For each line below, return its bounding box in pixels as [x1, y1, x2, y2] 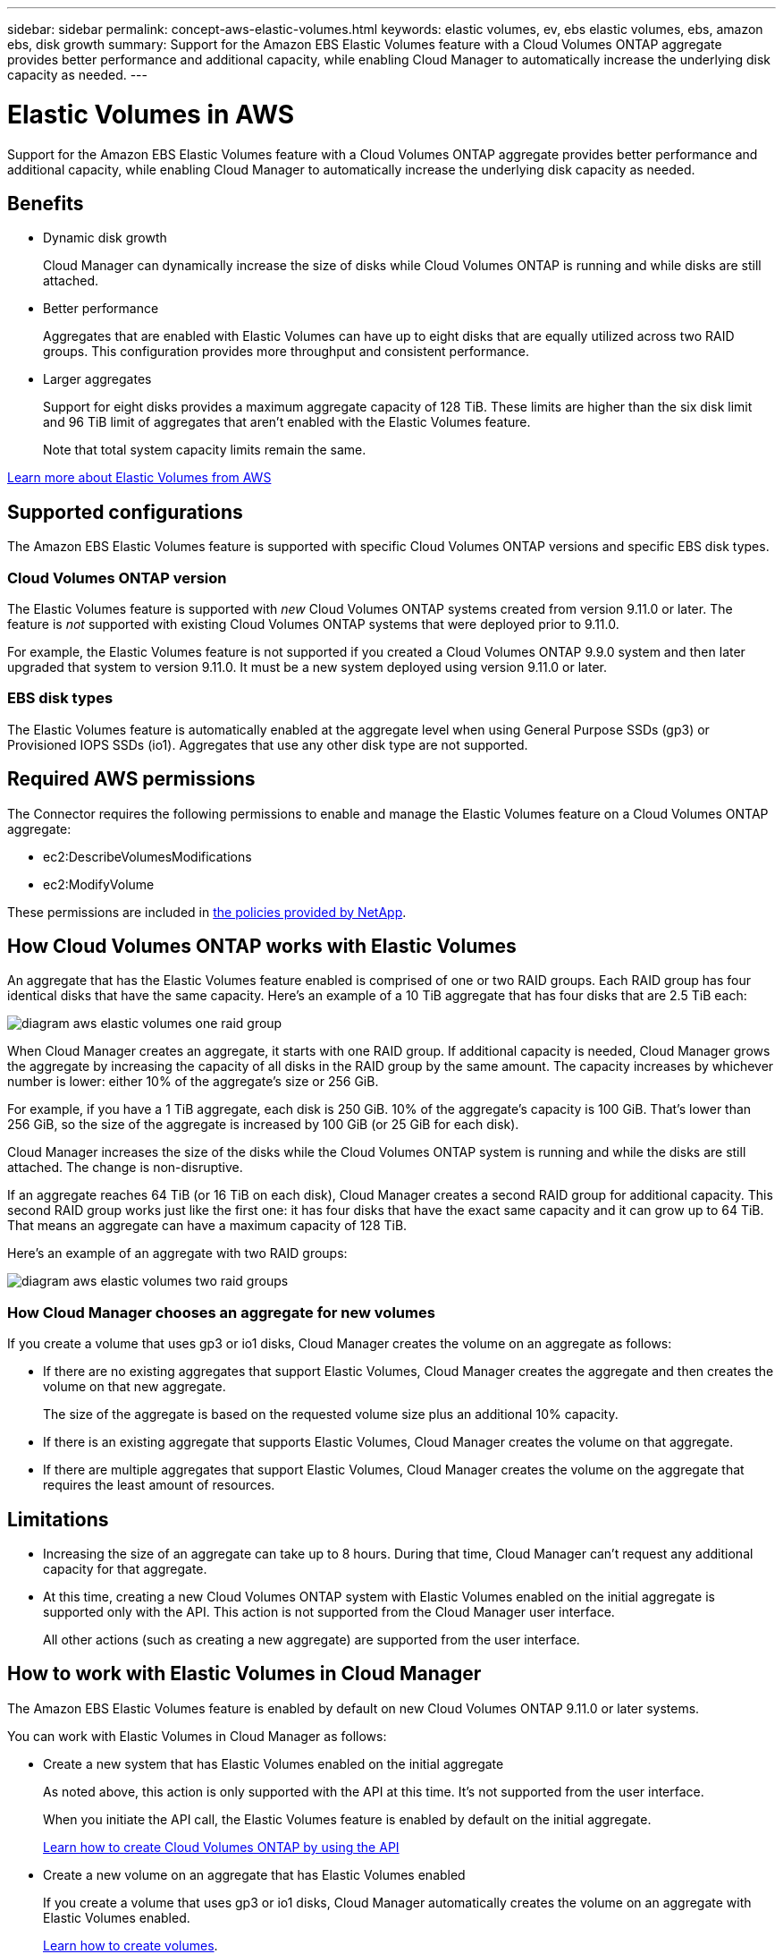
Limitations [7, 1508, 109, 1531]
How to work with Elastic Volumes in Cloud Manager [7, 1662, 482, 1686]
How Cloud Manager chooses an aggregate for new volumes [7, 1303, 435, 1321]
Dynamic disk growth [43, 230, 167, 246]
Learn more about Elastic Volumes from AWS [7, 470, 272, 486]
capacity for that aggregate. [43, 1560, 207, 1576]
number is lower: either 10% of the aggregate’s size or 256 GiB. [7, 1074, 379, 1090]
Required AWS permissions [7, 768, 256, 791]
